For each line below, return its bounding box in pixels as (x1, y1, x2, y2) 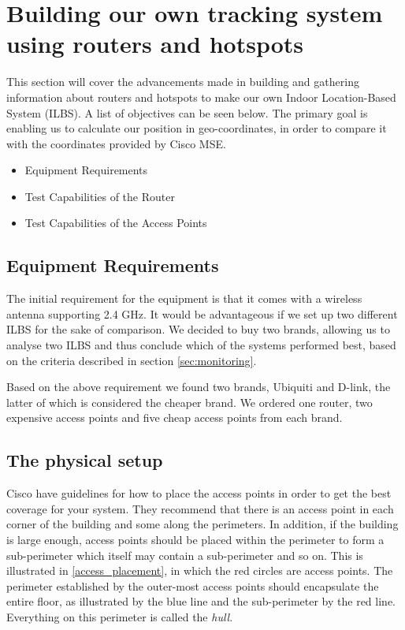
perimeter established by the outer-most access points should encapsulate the (6, 577, 379, 594)
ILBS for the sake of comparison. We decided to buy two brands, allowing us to (6, 321, 390, 337)
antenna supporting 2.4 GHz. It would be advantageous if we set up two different (6, 305, 398, 322)
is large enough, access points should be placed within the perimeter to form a (6, 531, 385, 547)
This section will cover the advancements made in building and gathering (6, 73, 359, 90)
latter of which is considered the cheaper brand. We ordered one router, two (6, 393, 373, 410)
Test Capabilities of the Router (24, 188, 175, 204)
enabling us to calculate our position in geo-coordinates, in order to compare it (6, 120, 387, 136)
